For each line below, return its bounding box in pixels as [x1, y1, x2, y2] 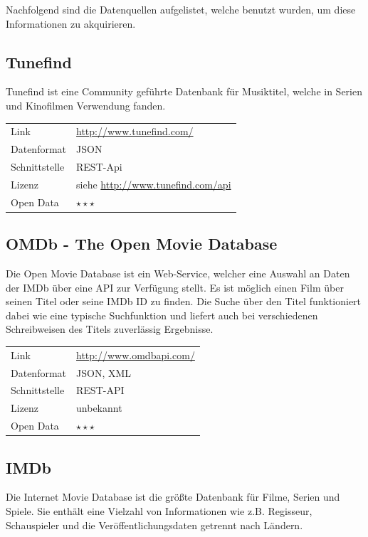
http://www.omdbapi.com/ [76, 347, 195, 362]
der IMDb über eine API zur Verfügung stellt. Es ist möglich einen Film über [6, 280, 344, 294]
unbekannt [76, 400, 122, 415]
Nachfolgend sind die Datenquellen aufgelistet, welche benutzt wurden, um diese [6, 2, 356, 16]
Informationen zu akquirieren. [6, 16, 136, 31]
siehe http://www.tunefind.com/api [76, 176, 231, 191]
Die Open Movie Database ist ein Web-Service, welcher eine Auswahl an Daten [6, 266, 350, 280]
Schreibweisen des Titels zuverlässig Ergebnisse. [6, 321, 214, 336]
